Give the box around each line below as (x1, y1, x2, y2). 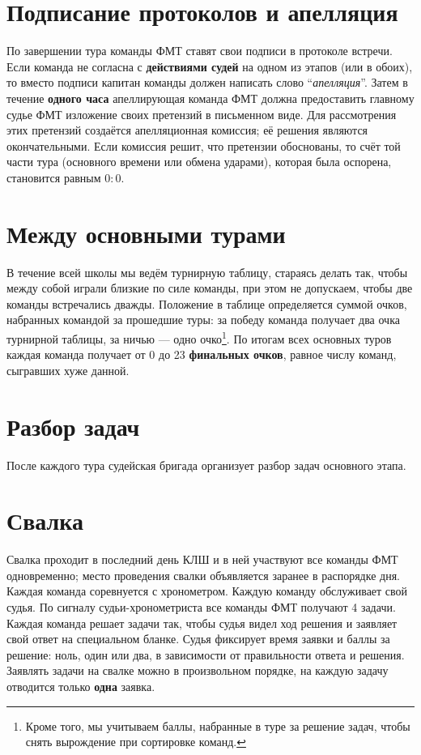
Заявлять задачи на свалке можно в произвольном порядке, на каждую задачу (6, 662, 389, 679)
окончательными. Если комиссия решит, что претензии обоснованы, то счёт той (6, 137, 401, 154)
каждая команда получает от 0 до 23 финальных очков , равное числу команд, (6, 346, 397, 363)
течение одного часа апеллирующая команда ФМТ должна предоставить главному (6, 89, 415, 106)
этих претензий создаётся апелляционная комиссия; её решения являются (6, 122, 368, 139)
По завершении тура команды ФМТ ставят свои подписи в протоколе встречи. (6, 42, 393, 59)
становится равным (6, 168, 101, 186)
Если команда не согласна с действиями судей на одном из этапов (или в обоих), (6, 58, 413, 75)
